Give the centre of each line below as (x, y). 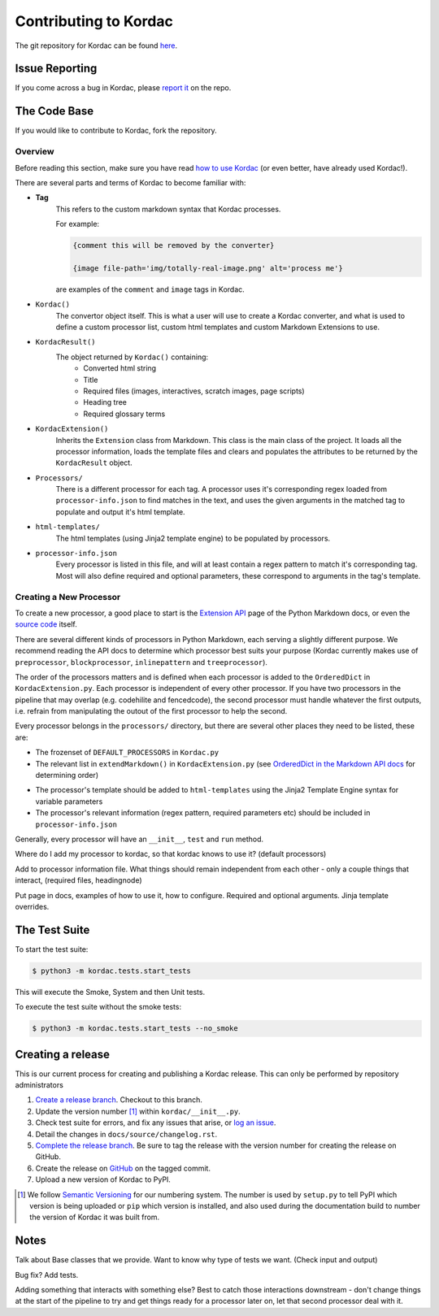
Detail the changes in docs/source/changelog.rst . (126, 1134)
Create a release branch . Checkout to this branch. (119, 1100)
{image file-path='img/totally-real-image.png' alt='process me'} (208, 268)
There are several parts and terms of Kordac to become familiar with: (130, 182)
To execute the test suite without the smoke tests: (98, 1007)
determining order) (67, 775)
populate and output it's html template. (121, 511)
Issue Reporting (56, 69)
